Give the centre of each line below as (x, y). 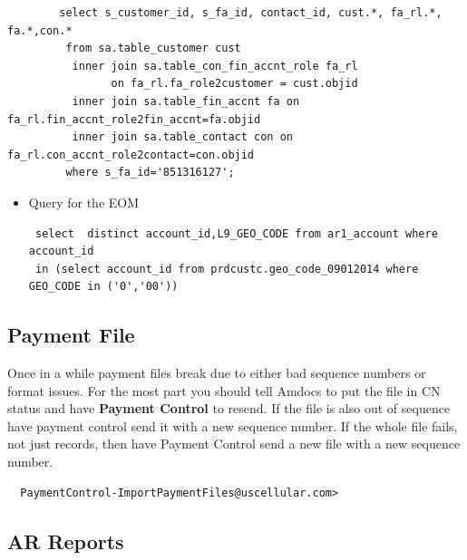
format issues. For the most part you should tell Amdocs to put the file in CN (224, 390)
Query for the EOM (84, 202)
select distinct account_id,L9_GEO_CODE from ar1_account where (236, 233)
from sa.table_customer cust (153, 48)
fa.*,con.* (40, 30)
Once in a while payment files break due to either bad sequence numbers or (217, 373)
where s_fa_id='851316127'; (150, 173)
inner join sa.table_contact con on (182, 137)
